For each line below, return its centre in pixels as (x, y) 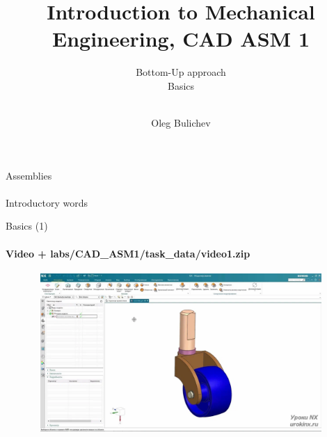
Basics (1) (27, 226)
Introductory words (47, 202)
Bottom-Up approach (181, 72)
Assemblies (29, 175)
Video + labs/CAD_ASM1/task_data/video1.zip (128, 253)
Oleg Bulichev (181, 123)
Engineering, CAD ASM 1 (181, 39)
